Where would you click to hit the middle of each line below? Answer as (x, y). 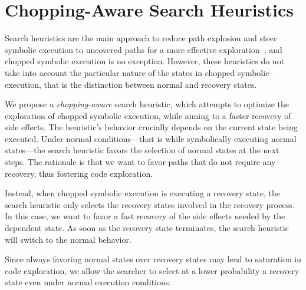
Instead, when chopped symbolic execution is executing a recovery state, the (143, 193)
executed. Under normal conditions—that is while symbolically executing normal (151, 138)
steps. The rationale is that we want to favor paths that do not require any (140, 162)
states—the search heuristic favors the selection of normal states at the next (142, 150)
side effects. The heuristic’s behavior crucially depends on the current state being (151, 127)
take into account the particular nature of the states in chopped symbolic (137, 72)
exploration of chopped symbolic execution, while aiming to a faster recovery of (148, 115)
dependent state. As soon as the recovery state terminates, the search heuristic (147, 228)
